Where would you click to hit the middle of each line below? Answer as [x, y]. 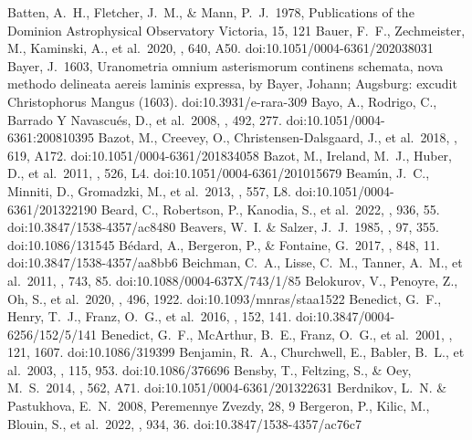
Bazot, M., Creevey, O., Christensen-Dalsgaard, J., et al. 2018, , [278, 137]
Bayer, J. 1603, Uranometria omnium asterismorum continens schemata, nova [226, 65]
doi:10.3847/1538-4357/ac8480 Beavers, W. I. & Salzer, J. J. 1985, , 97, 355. [223, 227]
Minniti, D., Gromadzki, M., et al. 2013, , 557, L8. [149, 190]
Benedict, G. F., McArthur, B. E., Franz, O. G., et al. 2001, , [277, 334]
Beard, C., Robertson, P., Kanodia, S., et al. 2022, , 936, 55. [270, 209]
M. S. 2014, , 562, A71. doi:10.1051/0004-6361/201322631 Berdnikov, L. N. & [227, 388]
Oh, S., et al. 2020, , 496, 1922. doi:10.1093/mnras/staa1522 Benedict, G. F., [225, 298]
